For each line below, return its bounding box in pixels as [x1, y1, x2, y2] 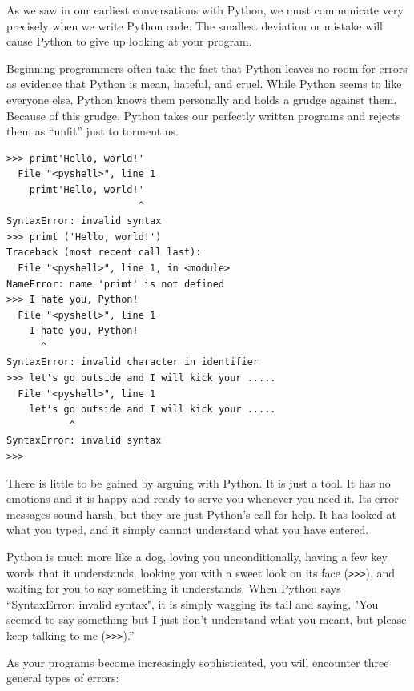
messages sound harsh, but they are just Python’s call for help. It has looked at [6, 505, 397, 522]
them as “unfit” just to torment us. [6, 123, 179, 139]
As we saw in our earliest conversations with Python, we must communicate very [6, 2, 404, 18]
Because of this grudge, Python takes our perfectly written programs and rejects [6, 106, 401, 123]
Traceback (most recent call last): [6, 247, 202, 259]
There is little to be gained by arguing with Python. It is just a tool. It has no [6, 474, 391, 491]
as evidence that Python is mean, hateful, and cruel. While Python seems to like [6, 75, 402, 92]
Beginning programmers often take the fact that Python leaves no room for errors [6, 59, 408, 76]
